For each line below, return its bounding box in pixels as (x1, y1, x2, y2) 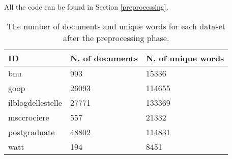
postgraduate (8, 126, 55, 138)
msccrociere (8, 111, 49, 123)
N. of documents (70, 52, 138, 64)
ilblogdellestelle (8, 96, 62, 108)
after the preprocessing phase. (63, 31, 169, 44)
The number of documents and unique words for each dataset (7, 20, 226, 32)
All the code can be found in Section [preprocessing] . (4, 2, 168, 12)
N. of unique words (146, 52, 224, 64)
